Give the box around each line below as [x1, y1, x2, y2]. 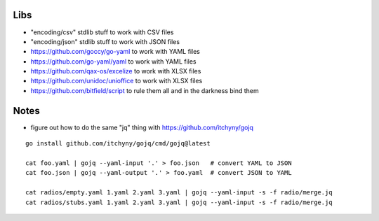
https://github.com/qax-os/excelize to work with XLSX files [30, 67, 201, 76]
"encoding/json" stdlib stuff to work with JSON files [30, 37, 180, 45]
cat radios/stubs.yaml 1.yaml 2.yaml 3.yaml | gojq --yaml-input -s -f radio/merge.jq [25, 198, 333, 206]
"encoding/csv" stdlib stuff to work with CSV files [30, 28, 174, 36]
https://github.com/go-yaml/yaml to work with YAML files [30, 57, 197, 66]
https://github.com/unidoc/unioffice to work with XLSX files [30, 77, 203, 85]
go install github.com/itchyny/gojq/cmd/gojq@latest [25, 140, 211, 148]
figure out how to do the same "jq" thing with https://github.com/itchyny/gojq [30, 123, 254, 131]
